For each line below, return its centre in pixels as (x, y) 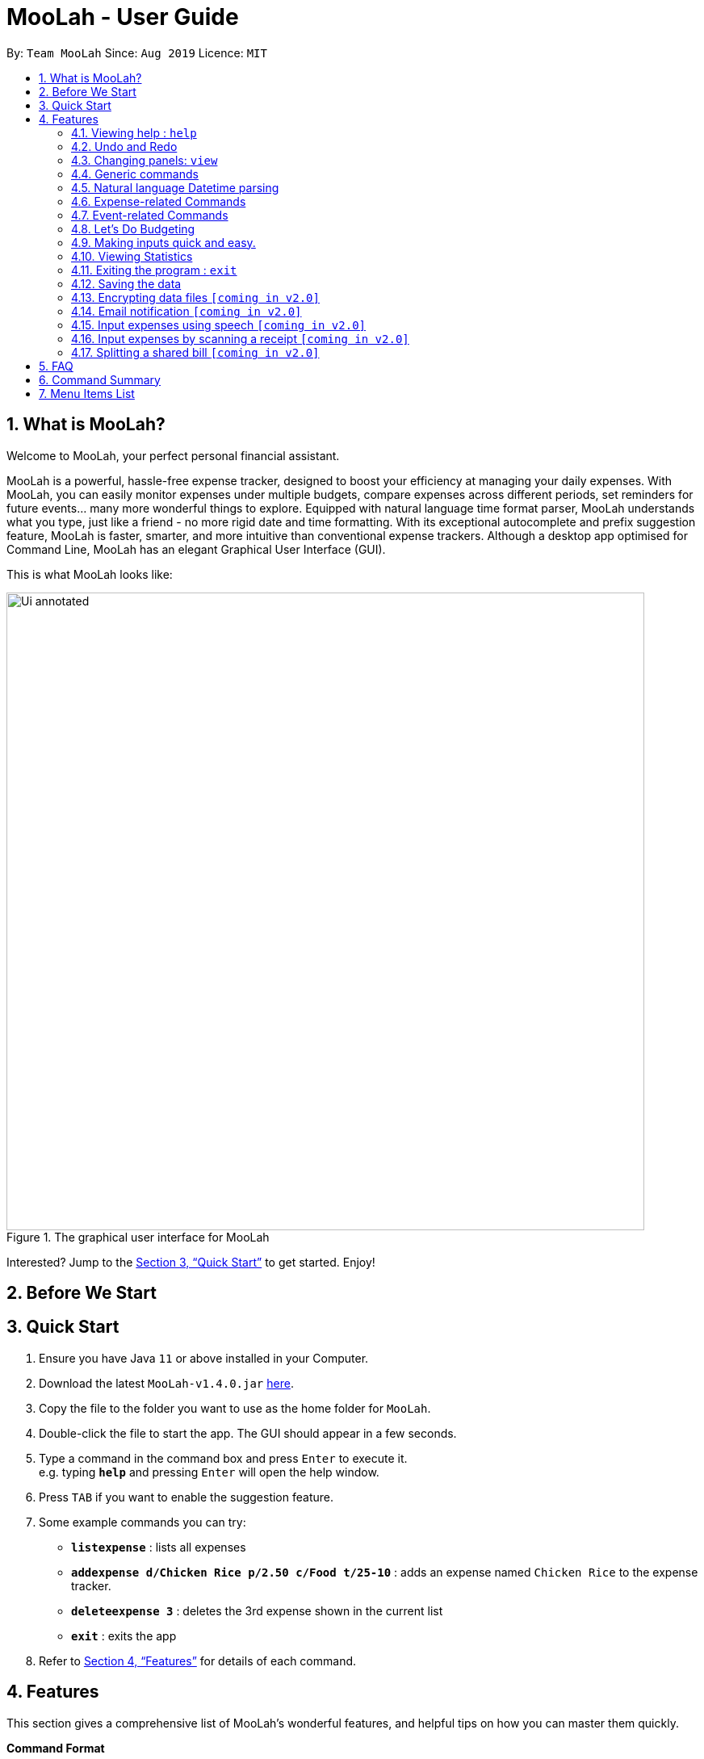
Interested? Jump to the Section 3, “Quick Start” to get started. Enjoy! (191, 1262)
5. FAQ (56, 366)
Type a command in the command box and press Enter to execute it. (223, 1458)
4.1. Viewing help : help (134, 132)
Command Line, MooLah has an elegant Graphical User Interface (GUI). (196, 549)
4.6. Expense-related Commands (159, 201)
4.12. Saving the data (126, 283)
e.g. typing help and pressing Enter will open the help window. (209, 1472)
